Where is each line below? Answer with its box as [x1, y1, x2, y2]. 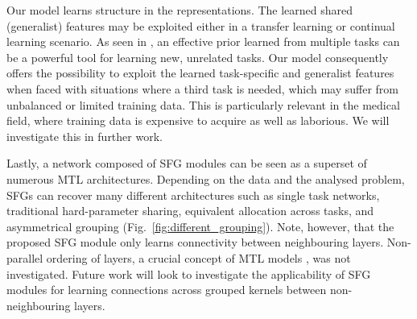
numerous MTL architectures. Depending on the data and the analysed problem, [6, 170, 405, 187]
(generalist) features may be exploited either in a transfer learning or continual [6, 17, 395, 34]
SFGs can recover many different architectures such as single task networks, [6, 186, 380, 203]
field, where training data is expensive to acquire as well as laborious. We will [6, 112, 390, 129]
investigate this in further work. [6, 127, 163, 144]
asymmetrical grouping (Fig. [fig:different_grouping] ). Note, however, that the [6, 217, 394, 234]
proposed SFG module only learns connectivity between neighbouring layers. [6, 234, 384, 251]
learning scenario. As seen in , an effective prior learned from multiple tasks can [6, 33, 400, 50]
